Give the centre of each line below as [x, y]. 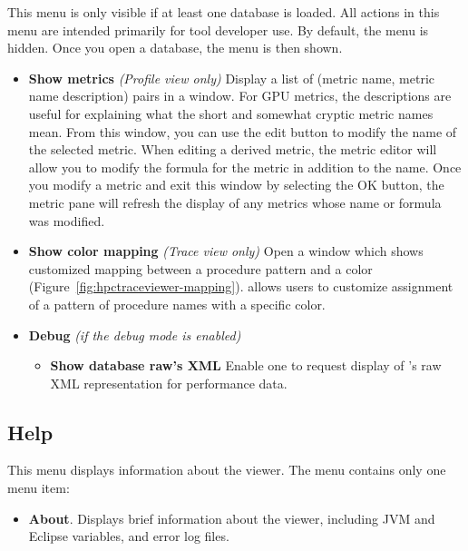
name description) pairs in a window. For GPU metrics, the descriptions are [240, 96]
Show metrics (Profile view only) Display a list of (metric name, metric [232, 78]
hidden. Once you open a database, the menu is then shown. [175, 48]
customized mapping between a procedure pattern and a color [200, 268]
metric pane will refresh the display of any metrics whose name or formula [235, 202]
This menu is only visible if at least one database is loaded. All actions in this [224, 12]
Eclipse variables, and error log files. [129, 536]
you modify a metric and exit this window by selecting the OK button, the [236, 185]
